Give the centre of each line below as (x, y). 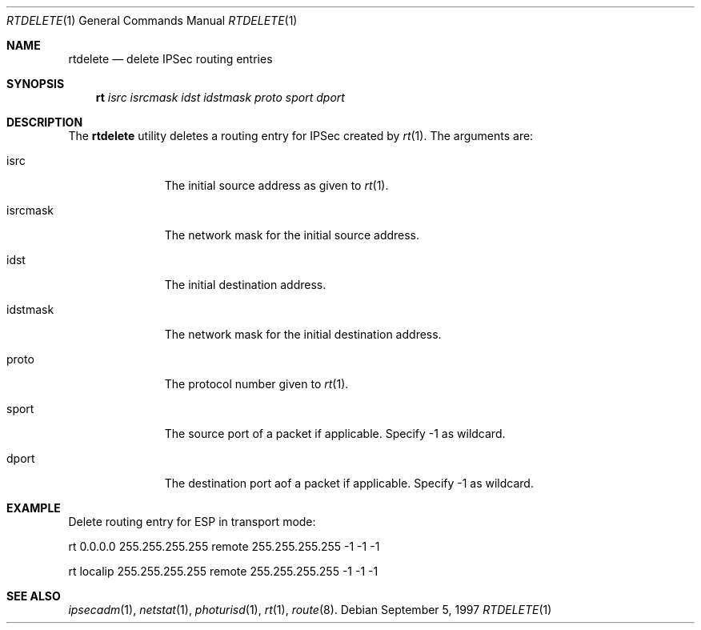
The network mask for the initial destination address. (303, 334)
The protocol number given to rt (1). (256, 384)
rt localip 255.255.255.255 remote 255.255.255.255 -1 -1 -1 (223, 571)
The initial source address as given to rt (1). (276, 185)
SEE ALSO (34, 596)
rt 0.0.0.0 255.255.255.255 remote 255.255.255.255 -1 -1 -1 (224, 546)
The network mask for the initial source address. (292, 235)
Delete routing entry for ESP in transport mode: (192, 522)
